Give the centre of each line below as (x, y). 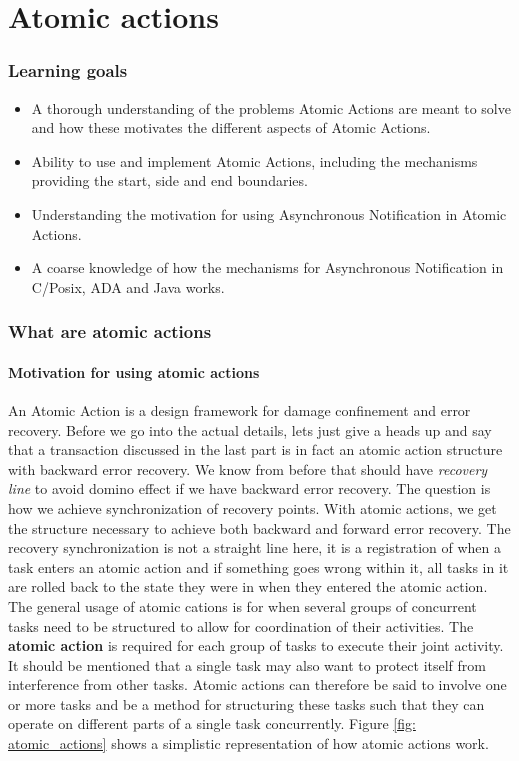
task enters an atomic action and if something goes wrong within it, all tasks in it (258, 566)
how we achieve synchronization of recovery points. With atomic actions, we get (252, 507)
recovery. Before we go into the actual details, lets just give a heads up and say (250, 429)
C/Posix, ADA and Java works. (128, 286)
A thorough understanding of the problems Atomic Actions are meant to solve (271, 107)
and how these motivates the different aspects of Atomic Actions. (231, 127)
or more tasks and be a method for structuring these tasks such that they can (246, 703)
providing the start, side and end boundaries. (169, 180)
